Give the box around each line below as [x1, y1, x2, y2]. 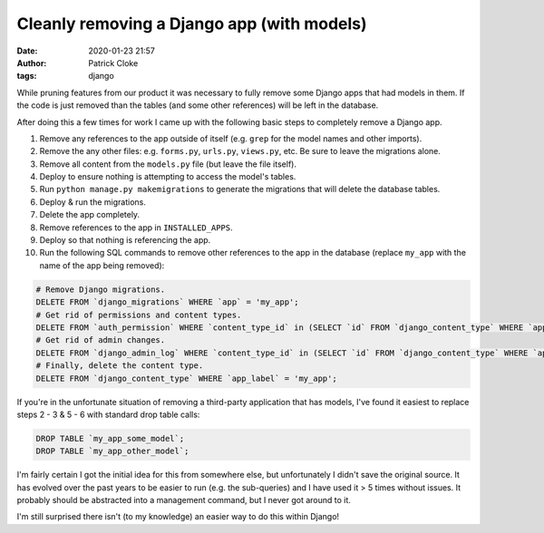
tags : [16, 71, 37, 82]
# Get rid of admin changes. [35, 335, 166, 345]
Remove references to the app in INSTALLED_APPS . [39, 222, 233, 233]
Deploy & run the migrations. [39, 196, 147, 208]
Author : [16, 57, 47, 68]
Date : [16, 45, 38, 56]
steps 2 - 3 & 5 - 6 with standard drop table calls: [16, 409, 200, 420]
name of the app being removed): [39, 259, 165, 271]
